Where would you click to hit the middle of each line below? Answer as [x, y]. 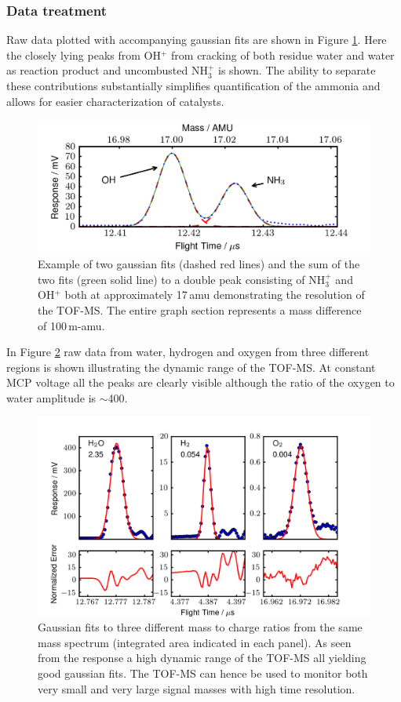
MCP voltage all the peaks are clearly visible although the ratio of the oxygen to [200, 382]
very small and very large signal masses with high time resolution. [197, 688]
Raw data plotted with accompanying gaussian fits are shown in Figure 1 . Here [197, 40]
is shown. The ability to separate [297, 70]
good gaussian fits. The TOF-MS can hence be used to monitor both [203, 673]
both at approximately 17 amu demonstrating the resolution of [215, 295]
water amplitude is [51, 397]
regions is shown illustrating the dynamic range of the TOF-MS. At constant [191, 367]
